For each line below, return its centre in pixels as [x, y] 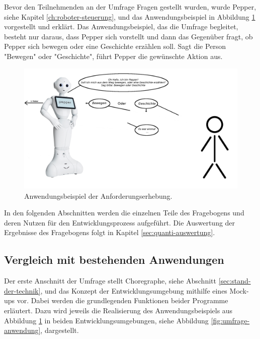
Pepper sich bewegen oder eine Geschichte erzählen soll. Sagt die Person [115, 46]
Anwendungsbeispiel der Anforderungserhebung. [98, 195]
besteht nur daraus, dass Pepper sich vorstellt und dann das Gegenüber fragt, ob [128, 36]
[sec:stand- [235, 281]
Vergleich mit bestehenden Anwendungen [114, 260]
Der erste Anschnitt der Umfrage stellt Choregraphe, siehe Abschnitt [110, 281]
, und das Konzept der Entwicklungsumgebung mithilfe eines [134, 290]
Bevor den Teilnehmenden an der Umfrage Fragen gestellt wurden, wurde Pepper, [130, 7]
